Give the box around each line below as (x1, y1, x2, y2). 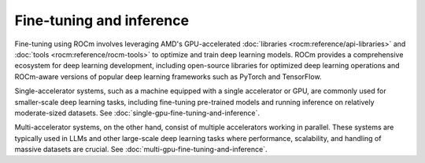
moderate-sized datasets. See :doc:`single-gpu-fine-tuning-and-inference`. (14, 108, 260, 118)
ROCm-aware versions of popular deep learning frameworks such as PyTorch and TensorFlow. (14, 71, 322, 81)
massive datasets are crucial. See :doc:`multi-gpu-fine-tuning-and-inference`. (14, 145, 268, 154)
